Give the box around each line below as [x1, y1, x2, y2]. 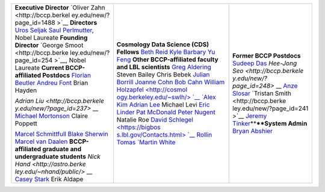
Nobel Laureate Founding [14, 34, 88, 42]
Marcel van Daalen [14, 137, 68, 146]
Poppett [14, 119, 37, 128]
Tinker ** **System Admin [232, 119, 308, 128]
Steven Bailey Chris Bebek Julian [116, 70, 210, 78]
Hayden [14, 86, 37, 94]
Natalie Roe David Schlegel [116, 116, 194, 123]
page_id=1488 [14, 19, 55, 26]
